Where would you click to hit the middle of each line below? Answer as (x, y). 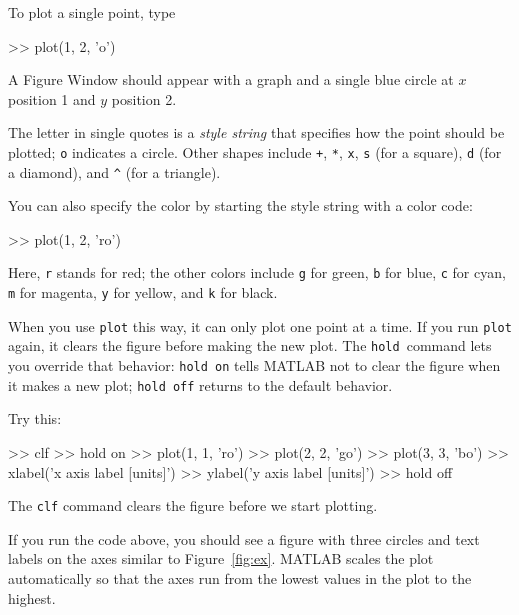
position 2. (144, 98)
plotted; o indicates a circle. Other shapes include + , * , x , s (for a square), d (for (255, 151)
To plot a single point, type (92, 12)
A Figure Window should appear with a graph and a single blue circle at (231, 79)
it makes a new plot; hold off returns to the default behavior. (200, 384)
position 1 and (52, 98)
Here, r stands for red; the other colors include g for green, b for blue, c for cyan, (257, 272)
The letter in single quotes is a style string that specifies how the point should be (256, 132)
